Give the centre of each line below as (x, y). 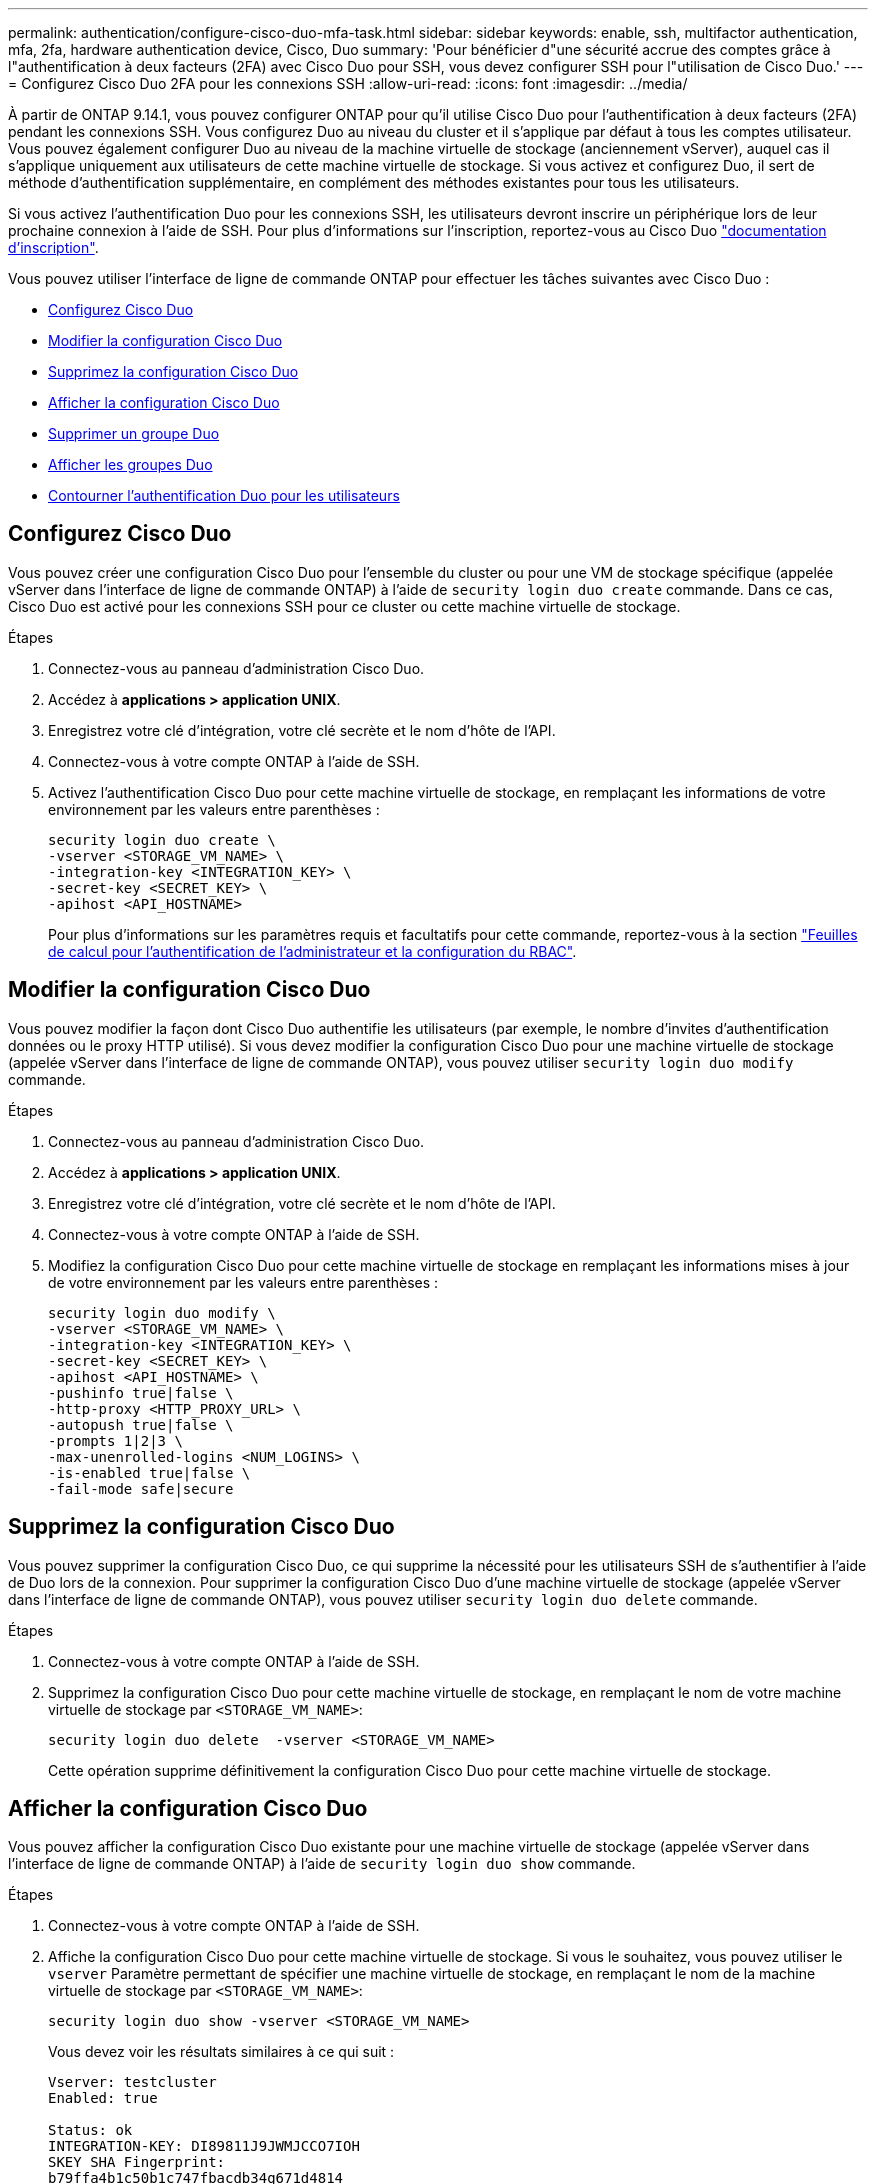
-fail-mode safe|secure (141, 1488)
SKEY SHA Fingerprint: (137, 2162)
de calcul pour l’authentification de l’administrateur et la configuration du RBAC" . (312, 951)
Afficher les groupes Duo (130, 464)
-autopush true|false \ (141, 1424)
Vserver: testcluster (132, 2082)
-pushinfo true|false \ (141, 1392)
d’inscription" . (53, 247)
